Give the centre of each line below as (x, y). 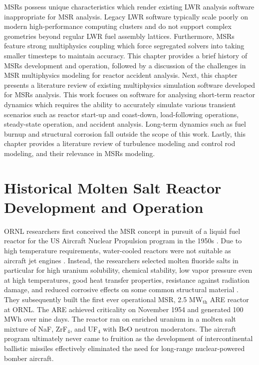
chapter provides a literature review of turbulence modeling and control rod (120, 143)
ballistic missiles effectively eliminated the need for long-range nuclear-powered (125, 348)
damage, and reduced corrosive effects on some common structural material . (121, 289)
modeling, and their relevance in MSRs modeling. (80, 153)
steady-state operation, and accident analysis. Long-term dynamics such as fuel (125, 124)
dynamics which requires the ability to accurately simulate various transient (120, 104)
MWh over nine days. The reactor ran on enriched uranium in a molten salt (120, 319)
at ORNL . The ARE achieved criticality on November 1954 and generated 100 (124, 309)
